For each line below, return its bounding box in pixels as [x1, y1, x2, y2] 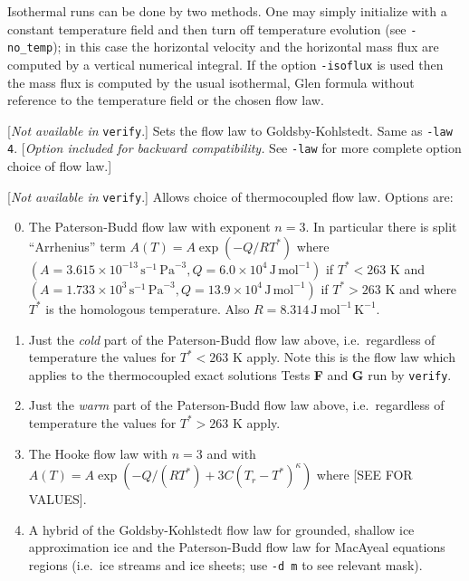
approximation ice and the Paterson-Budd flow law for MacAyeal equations [28, 538, 445, 557]
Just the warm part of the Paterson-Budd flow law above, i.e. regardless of [28, 395, 445, 414]
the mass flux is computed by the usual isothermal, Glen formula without [7, 72, 415, 91]
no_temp [7, 42, 53, 55]
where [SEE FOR [316, 465, 413, 484]
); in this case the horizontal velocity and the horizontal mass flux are [53, 37, 439, 56]
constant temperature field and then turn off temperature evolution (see [7, 19, 407, 38]
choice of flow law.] [7, 157, 112, 176]
